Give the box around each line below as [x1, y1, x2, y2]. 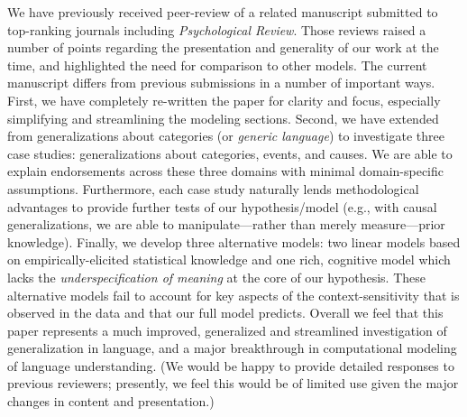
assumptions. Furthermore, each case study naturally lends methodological [7, 179, 419, 198]
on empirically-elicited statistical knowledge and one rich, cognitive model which [7, 250, 451, 269]
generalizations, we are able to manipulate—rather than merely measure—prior [7, 215, 445, 234]
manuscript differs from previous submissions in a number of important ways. [7, 73, 435, 92]
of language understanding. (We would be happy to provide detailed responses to [7, 356, 454, 375]
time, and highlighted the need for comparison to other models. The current [7, 55, 427, 74]
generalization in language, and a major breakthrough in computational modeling [7, 338, 457, 357]
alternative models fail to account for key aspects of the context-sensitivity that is [7, 285, 460, 304]
